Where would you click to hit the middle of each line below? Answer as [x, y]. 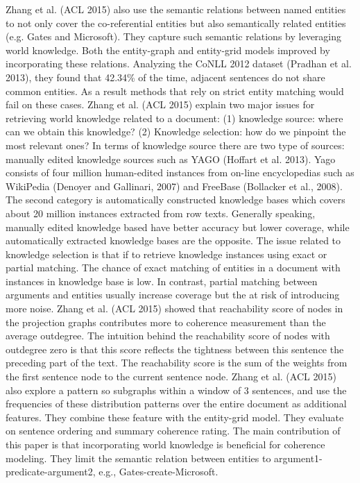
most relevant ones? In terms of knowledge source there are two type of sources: [175, 145]
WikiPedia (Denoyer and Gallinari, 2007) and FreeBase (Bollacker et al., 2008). [174, 186]
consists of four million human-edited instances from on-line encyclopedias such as [180, 172]
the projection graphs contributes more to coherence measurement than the [166, 322]
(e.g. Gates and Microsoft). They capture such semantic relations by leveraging [174, 36]
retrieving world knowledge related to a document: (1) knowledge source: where [174, 118]
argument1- [298, 458]
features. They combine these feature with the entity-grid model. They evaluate [175, 417]
